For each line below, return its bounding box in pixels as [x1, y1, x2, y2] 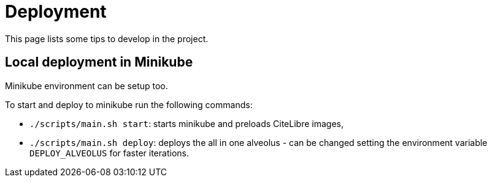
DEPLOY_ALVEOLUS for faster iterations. [29, 147, 189, 158]
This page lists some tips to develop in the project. [5, 33, 209, 44]
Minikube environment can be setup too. [5, 80, 168, 91]
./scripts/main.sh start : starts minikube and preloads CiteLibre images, [29, 118, 344, 129]
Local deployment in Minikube [5, 54, 193, 70]
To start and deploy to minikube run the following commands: [5, 99, 253, 110]
